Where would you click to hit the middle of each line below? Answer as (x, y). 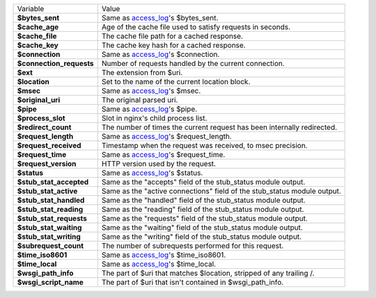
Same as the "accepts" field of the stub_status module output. (203, 182)
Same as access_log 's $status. (152, 173)
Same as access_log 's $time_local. (158, 264)
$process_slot (41, 118)
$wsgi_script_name (50, 282)
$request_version (47, 164)
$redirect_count (44, 127)
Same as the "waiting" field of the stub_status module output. (202, 227)
